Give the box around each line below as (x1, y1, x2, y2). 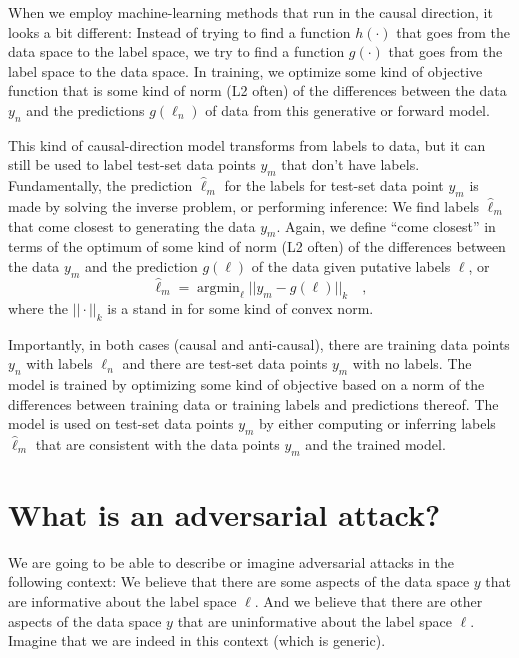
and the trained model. (305, 433, 446, 454)
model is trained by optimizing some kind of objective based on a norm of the (8, 373, 485, 394)
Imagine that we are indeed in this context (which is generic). (8, 630, 386, 651)
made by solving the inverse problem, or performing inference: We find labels (8, 195, 480, 216)
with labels (26, 353, 93, 374)
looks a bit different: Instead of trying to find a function (8, 21, 351, 42)
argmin (197, 280, 240, 295)
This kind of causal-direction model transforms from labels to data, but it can (8, 134, 486, 155)
